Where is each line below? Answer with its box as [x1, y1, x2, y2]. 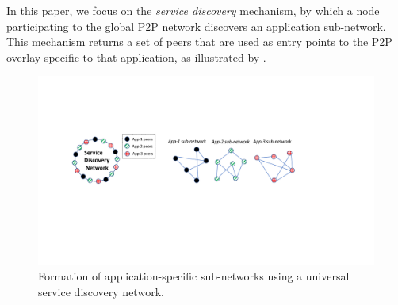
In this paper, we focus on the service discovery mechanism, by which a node [6, 2, 380, 18]
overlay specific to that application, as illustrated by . [6, 48, 266, 65]
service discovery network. [38, 284, 164, 300]
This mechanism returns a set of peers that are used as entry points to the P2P [6, 33, 392, 50]
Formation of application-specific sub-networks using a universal [38, 268, 350, 284]
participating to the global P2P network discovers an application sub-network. [6, 17, 386, 34]
